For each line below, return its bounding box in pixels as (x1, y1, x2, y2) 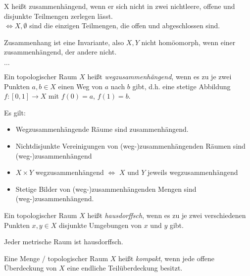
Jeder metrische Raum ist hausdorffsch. (4, 236, 123, 247)
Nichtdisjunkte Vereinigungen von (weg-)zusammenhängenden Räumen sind (15, 140, 246, 151)
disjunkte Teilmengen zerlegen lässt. (4, 10, 113, 21)
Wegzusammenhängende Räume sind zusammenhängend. (15, 124, 189, 134)
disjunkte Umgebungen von (59, 220, 142, 230)
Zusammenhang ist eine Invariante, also (4, 37, 124, 47)
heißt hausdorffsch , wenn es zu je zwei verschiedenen (87, 210, 246, 220)
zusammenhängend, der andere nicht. (4, 47, 117, 57)
